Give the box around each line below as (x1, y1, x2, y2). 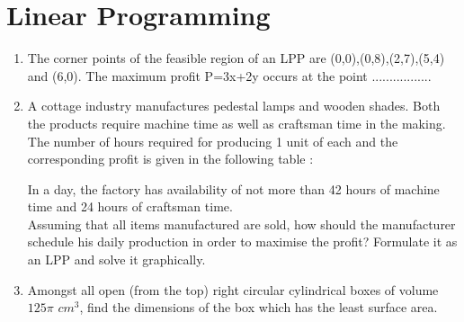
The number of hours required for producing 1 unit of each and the (27, 131, 398, 150)
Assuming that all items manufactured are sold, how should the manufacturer (27, 214, 456, 233)
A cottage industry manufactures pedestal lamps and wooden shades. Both (27, 96, 441, 115)
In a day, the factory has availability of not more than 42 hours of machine (27, 179, 440, 198)
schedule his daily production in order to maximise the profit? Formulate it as (27, 232, 458, 251)
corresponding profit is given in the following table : (27, 149, 314, 168)
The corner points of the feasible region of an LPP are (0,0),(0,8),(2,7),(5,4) (27, 49, 445, 67)
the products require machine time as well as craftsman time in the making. (27, 113, 446, 132)
